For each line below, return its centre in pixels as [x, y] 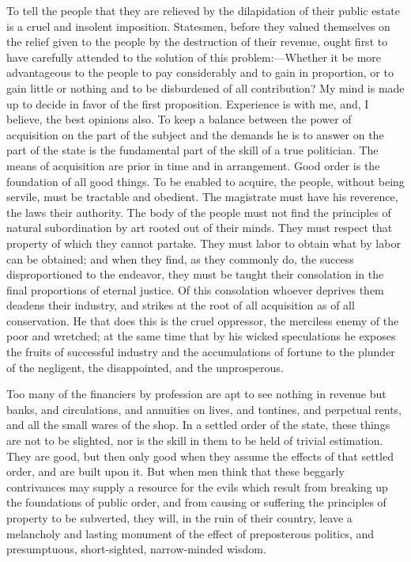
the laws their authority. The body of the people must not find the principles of [199, 212]
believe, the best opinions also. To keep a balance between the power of [179, 119]
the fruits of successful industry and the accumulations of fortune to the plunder [201, 352]
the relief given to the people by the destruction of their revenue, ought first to [197, 42]
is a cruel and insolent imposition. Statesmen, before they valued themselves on [198, 26]
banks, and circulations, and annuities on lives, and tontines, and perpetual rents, [204, 409]
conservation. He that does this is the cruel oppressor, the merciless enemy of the [203, 320]
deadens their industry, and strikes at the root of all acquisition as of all [181, 305]
